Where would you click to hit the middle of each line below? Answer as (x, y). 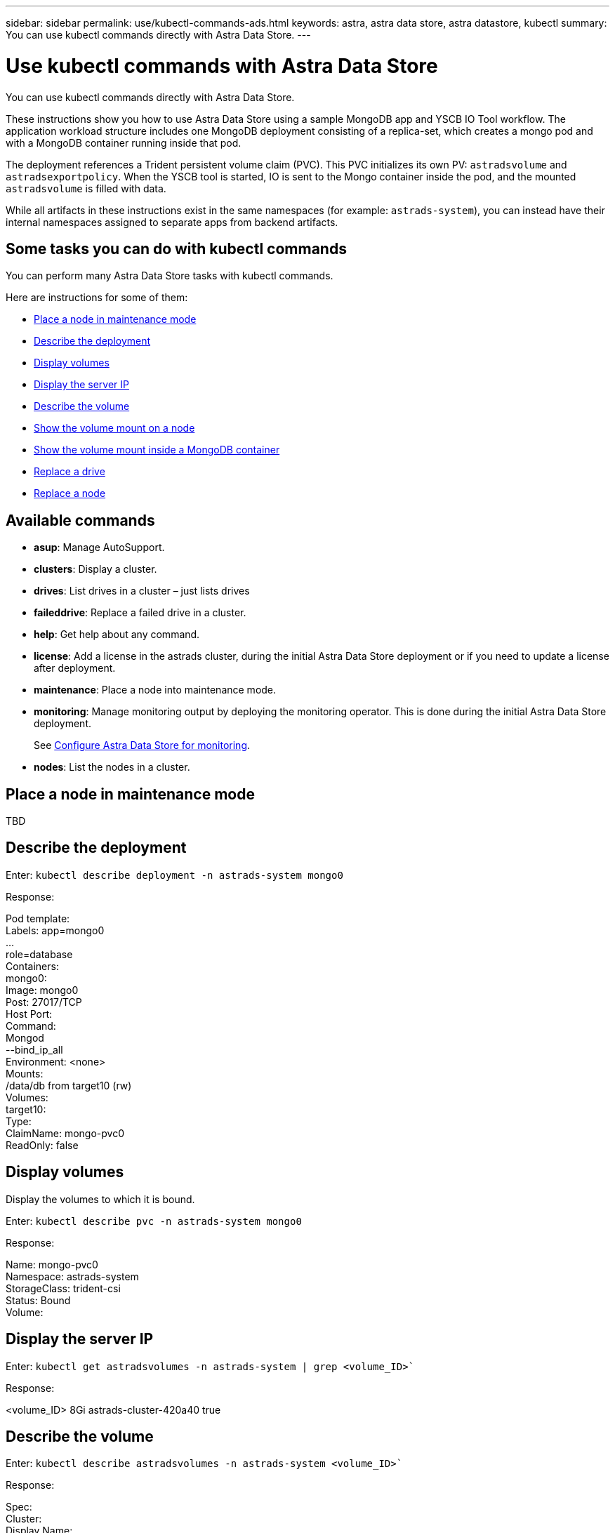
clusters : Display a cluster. (95, 569)
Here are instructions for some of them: (97, 298)
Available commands (80, 520)
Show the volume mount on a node (114, 428)
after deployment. (75, 668)
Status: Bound (38, 1300)
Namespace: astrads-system (72, 1276)
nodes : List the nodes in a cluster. (112, 767)
